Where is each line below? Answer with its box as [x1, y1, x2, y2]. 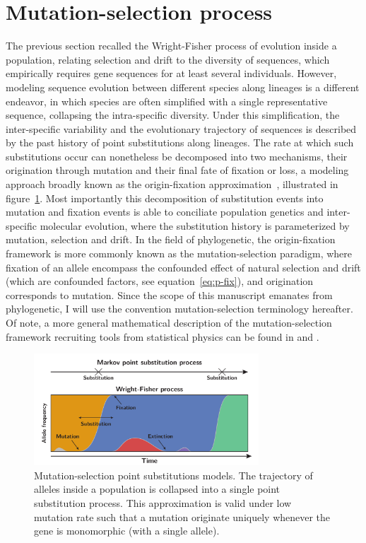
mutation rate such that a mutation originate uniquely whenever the [34, 509, 331, 524]
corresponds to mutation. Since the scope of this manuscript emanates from [6, 287, 333, 302]
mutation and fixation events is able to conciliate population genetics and [6, 204, 324, 219]
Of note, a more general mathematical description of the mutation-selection [6, 315, 332, 329]
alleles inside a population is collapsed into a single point [34, 481, 281, 496]
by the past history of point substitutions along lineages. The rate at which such [6, 135, 354, 150]
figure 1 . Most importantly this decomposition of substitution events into [6, 190, 324, 205]
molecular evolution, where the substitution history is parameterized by [40, 218, 350, 233]
